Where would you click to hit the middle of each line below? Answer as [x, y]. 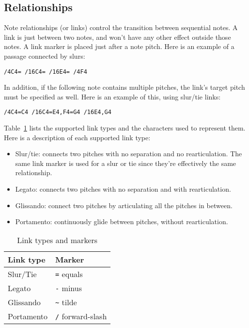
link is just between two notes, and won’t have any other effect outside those [117, 37]
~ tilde [66, 302]
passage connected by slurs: [45, 56]
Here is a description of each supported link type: [77, 137]
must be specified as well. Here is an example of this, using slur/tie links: [112, 96]
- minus [69, 288]
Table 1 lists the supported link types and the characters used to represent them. [125, 128]
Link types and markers [57, 240]
